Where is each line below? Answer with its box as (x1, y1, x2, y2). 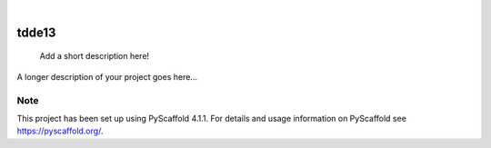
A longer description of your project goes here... (16, 71, 197, 82)
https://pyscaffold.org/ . (16, 125, 104, 136)
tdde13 (16, 25, 56, 40)
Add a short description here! (39, 51, 150, 62)
